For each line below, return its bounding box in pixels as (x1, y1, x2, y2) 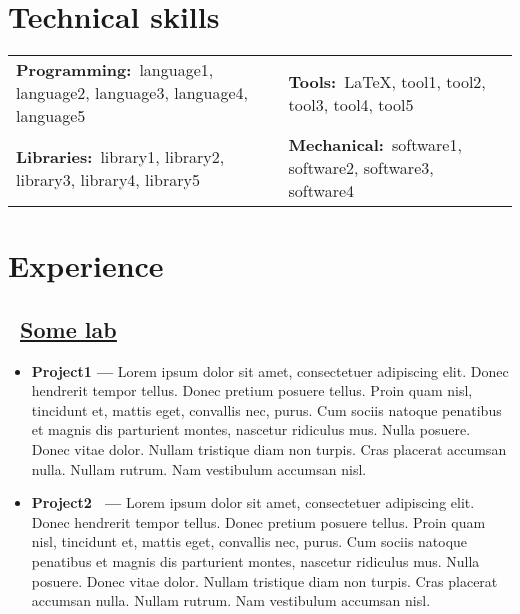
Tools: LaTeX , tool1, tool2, (288, 69, 486, 93)
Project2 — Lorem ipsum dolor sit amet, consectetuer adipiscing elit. (31, 492, 475, 513)
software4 (288, 179, 355, 203)
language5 (16, 104, 86, 128)
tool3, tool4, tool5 (288, 92, 414, 116)
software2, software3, (288, 156, 434, 180)
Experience (8, 245, 164, 286)
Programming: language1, (16, 58, 214, 82)
